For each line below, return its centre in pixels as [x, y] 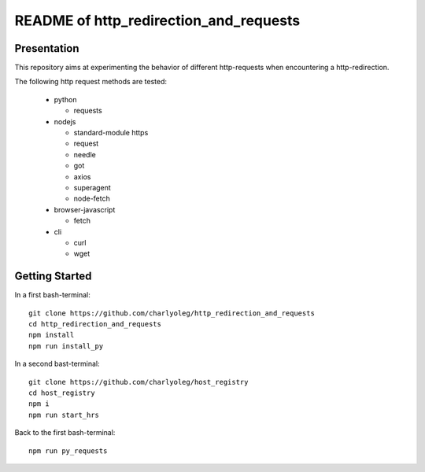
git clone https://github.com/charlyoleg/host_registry [139, 382]
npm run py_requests [68, 451]
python [65, 99]
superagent [92, 187]
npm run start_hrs [64, 415]
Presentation [47, 48]
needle [85, 154]
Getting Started [53, 277]
